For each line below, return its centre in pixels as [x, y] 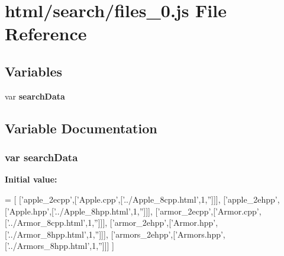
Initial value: [31, 179]
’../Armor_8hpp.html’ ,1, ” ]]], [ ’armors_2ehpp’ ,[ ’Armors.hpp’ [115, 234]
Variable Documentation [81, 128]
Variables [34, 71]
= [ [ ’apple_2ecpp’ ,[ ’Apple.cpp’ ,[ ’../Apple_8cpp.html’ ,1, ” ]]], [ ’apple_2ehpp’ [141, 199]
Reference [46, 33]
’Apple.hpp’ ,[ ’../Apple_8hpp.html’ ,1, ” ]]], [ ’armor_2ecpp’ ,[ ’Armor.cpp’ [133, 211]
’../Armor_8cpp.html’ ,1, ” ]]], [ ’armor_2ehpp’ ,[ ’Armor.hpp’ [111, 223]
